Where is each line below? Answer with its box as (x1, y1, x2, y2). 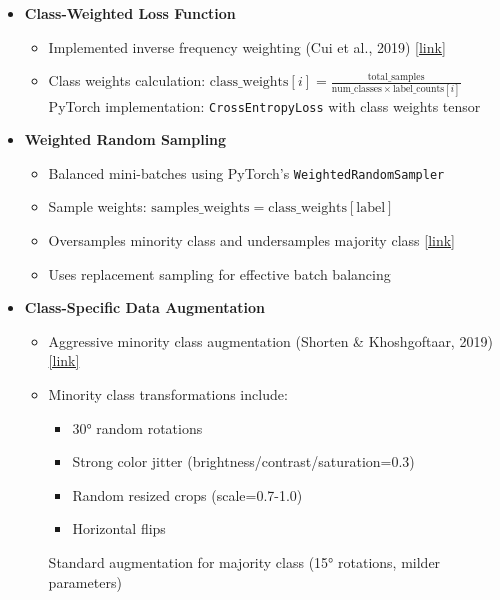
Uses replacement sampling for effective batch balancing (48, 263, 391, 284)
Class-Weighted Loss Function (24, 3, 236, 23)
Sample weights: (48, 196, 147, 217)
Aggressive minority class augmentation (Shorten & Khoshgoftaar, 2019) (48, 330, 493, 351)
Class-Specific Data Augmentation (24, 297, 266, 318)
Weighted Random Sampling (24, 129, 227, 150)
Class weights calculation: (48, 70, 206, 91)
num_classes (331, 84, 382, 95)
